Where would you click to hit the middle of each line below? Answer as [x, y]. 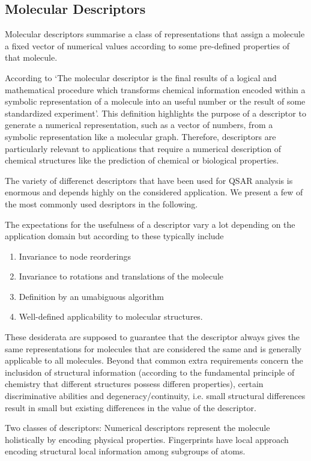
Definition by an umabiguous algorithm [91, 296]
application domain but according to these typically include [114, 236]
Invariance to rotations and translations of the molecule [121, 276]
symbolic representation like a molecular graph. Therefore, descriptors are [140, 136]
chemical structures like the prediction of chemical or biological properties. [142, 160]
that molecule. [31, 57]
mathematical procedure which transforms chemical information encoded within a [155, 89]
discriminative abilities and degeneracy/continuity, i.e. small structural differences [155, 396]
